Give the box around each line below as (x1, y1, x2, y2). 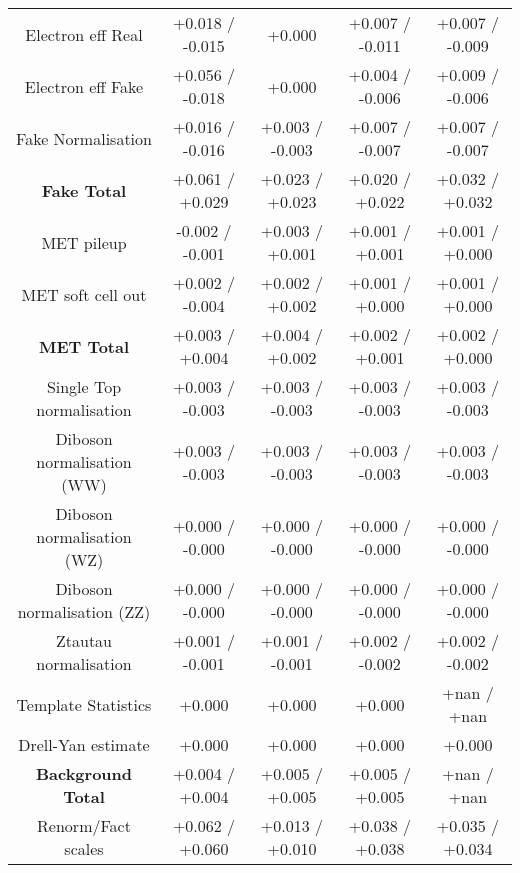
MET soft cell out (21, 282, 147, 306)
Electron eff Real (25, 22, 143, 46)
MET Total (38, 334, 130, 358)
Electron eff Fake (24, 74, 144, 98)
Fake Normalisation (16, 126, 152, 150)
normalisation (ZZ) (17, 600, 151, 623)
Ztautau (55, 629, 113, 652)
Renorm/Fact (37, 814, 131, 837)
